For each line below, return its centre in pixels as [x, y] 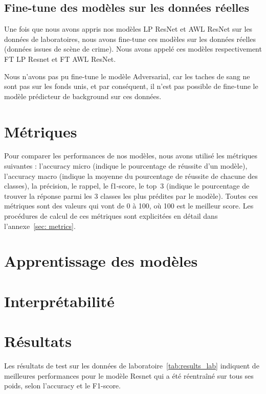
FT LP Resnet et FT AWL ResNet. [60, 59]
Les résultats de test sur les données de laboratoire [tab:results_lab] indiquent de [132, 366]
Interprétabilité [59, 301]
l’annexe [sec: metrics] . [40, 226]
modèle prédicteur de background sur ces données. [83, 96]
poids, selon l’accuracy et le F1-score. [62, 386]
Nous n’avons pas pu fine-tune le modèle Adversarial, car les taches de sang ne [127, 76]
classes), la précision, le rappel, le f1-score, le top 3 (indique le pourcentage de [127, 186]
